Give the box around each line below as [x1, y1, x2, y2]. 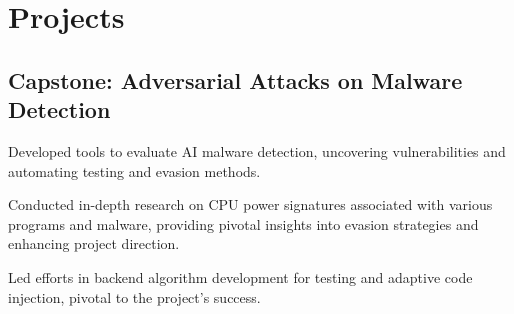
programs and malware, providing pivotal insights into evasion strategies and [8, 213, 479, 234]
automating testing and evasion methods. [8, 160, 261, 181]
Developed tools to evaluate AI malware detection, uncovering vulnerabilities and [8, 140, 506, 161]
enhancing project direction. [8, 233, 180, 254]
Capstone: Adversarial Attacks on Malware [8, 64, 463, 95]
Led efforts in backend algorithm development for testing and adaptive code [8, 266, 473, 287]
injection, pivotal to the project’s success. [8, 286, 261, 307]
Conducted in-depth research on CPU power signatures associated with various [8, 194, 493, 215]
